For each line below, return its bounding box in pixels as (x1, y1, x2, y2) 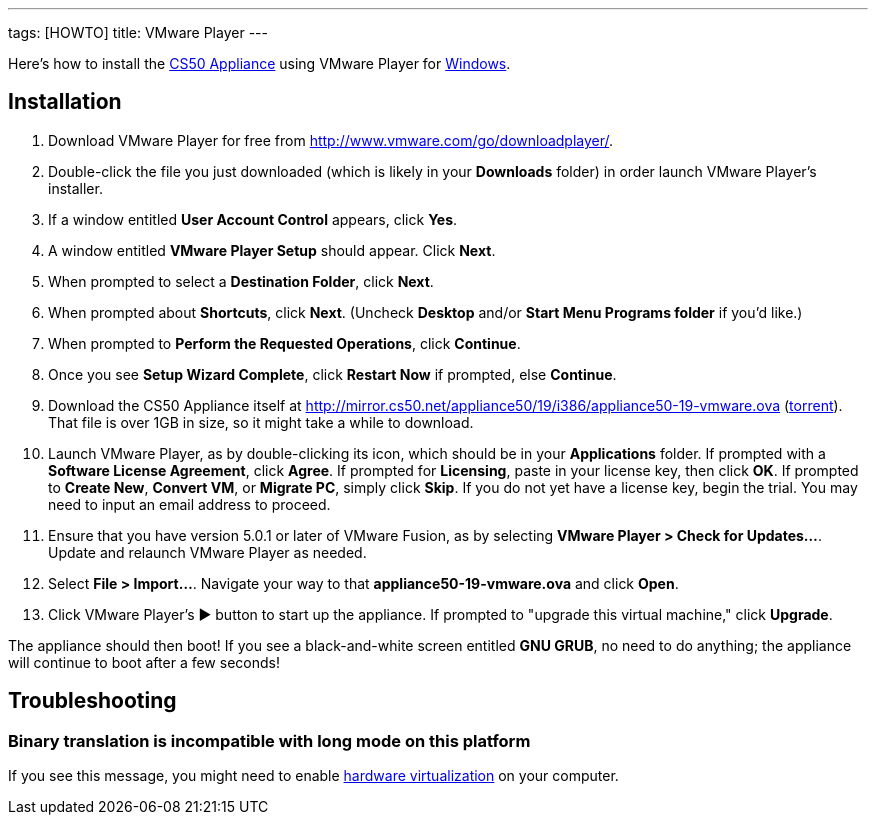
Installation (8, 89, 122, 115)
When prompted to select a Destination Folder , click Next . (48, 272, 434, 290)
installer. (48, 179, 103, 197)
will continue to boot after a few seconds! (8, 653, 280, 671)
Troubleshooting (8, 688, 177, 714)
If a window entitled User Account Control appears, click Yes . (48, 210, 458, 228)
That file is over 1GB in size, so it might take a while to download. (48, 413, 474, 431)
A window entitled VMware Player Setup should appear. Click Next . (48, 241, 496, 259)
